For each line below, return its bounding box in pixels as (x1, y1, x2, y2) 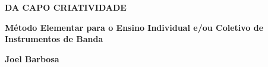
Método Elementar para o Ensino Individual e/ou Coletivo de (5, 21, 264, 33)
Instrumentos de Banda (5, 33, 103, 45)
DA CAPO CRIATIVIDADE (5, 1, 127, 13)
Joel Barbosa (5, 52, 59, 65)
